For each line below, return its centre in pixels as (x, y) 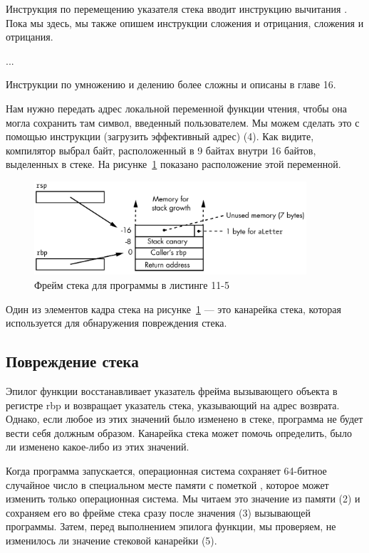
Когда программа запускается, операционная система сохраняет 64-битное (166, 471)
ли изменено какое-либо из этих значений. (98, 447)
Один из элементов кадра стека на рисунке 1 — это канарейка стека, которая (173, 309)
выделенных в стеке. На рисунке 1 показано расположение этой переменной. (173, 164)
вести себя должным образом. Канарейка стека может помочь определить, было (179, 432)
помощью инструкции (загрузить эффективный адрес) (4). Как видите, (160, 136)
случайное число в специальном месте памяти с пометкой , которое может (167, 484)
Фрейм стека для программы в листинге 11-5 (132, 285)
